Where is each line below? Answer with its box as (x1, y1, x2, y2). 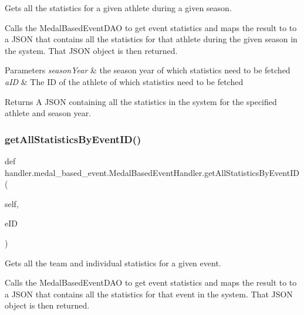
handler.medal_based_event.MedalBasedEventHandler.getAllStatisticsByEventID (5, 166, 299, 178)
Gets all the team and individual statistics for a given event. (5, 256, 221, 269)
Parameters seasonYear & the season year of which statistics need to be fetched (5, 64, 291, 76)
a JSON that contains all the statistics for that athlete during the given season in (5, 33, 298, 45)
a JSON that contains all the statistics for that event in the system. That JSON (5, 287, 293, 300)
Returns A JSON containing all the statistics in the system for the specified (5, 95, 277, 107)
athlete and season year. (5, 107, 92, 119)
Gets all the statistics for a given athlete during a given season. (5, 2, 232, 13)
